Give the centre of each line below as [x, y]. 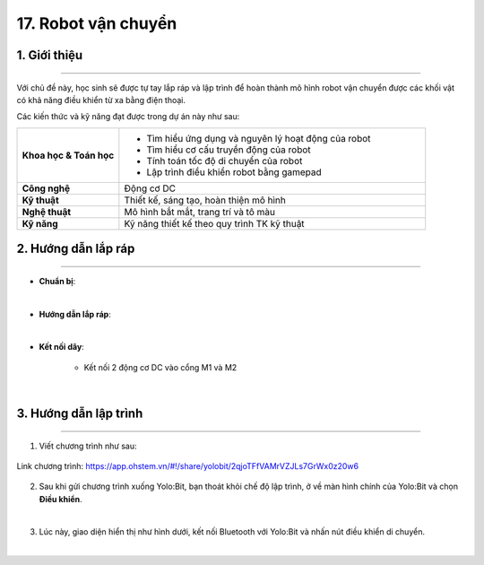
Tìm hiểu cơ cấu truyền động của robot [229, 150]
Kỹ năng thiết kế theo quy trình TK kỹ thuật [214, 223]
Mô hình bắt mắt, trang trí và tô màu [199, 212]
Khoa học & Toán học [68, 155]
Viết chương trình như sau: [88, 446]
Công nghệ [46, 188]
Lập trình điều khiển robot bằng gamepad [234, 172]
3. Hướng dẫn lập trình [80, 413]
